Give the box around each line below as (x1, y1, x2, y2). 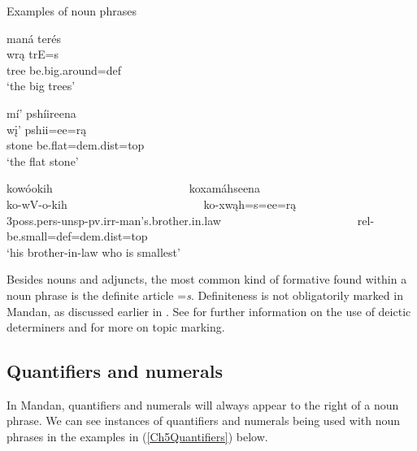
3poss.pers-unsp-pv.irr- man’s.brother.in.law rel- (7, 211, 375, 228)
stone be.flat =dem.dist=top (7, 137, 145, 154)
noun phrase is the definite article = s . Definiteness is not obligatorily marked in (7, 286, 403, 303)
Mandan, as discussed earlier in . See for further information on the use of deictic (7, 302, 411, 319)
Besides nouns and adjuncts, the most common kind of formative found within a (7, 271, 407, 288)
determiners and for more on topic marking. (7, 319, 225, 336)
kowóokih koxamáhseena (7, 180, 260, 197)
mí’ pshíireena (7, 104, 76, 121)
